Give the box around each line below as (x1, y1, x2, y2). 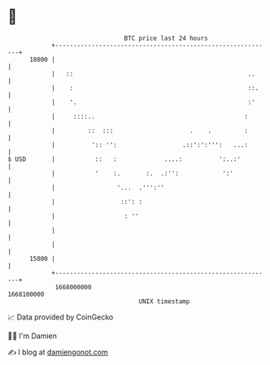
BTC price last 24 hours (124, 34, 208, 42)
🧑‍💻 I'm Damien (7, 331, 58, 341)
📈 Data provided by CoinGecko (7, 312, 114, 322)
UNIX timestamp (138, 297, 190, 306)
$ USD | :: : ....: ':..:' (7, 154, 242, 163)
